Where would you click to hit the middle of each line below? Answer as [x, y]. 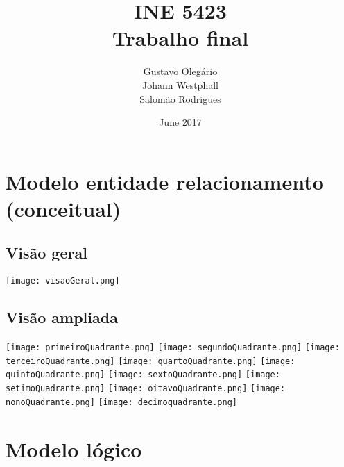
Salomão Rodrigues [180, 98]
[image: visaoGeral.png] [63, 281]
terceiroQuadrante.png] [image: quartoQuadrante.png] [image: [150, 361]
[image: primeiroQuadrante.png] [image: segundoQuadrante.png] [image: [173, 348]
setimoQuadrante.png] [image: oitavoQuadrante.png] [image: [146, 389]
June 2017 [180, 122]
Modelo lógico [74, 449]
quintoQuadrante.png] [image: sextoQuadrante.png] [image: [143, 375]
